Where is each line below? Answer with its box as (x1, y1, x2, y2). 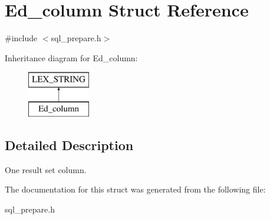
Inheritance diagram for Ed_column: (5, 51, 138, 64)
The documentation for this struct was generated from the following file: (5, 183, 266, 195)
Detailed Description (5, 135, 134, 154)
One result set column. (5, 163, 87, 175)
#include (5, 32, 38, 44)
